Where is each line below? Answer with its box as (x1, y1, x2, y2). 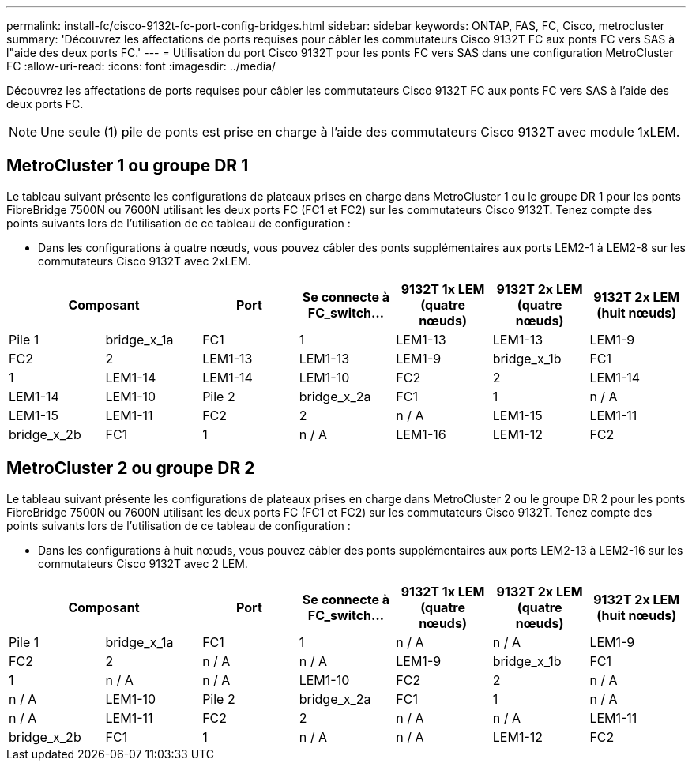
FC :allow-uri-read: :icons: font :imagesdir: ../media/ (6, 59, 276, 73)
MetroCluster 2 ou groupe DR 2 (6, 458, 255, 479)
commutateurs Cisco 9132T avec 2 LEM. (38, 556, 248, 570)
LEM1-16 (396, 426, 446, 442)
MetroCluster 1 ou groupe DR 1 (6, 156, 249, 176)
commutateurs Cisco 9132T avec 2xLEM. (38, 254, 251, 268)
